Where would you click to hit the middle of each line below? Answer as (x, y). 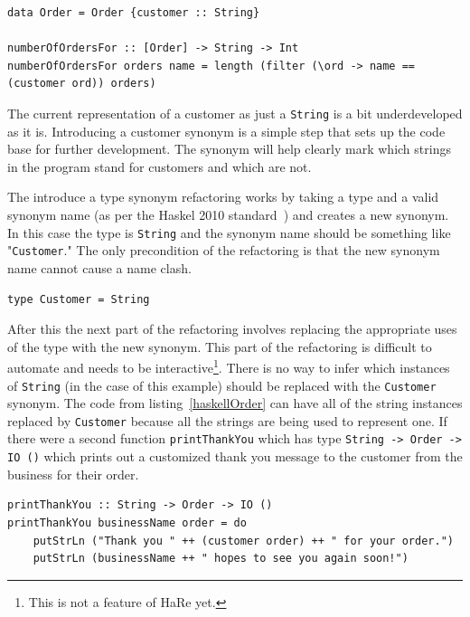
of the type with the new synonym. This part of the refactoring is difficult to (220, 346)
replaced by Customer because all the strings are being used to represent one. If (227, 420)
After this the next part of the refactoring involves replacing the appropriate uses (232, 329)
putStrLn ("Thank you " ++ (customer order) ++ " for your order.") (243, 541)
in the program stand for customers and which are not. (160, 166)
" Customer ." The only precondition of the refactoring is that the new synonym (224, 250)
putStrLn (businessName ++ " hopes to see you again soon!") (221, 559)
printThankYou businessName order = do (127, 522)
